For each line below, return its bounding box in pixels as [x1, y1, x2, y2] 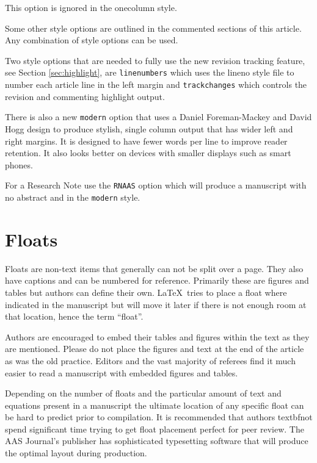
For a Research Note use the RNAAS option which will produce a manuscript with [5, 179, 307, 192]
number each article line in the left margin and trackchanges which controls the [5, 78, 307, 91]
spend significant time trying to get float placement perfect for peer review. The [5, 422, 304, 435]
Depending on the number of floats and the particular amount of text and [5, 387, 282, 400]
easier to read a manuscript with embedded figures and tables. [5, 366, 238, 379]
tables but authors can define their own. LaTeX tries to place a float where [5, 285, 287, 298]
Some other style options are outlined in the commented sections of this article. [5, 21, 302, 34]
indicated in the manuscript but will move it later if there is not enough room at [5, 298, 307, 310]
